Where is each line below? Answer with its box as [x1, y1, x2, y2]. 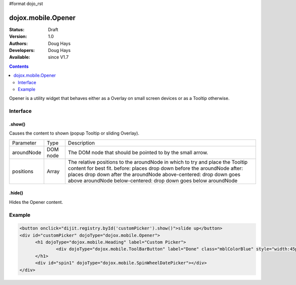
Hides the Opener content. [9, 199, 64, 205]
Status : [9, 26, 25, 32]
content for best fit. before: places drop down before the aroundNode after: [68, 165, 243, 172]
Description [68, 139, 95, 146]
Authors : [9, 40, 28, 47]
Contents [9, 63, 29, 69]
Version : [9, 34, 27, 40]
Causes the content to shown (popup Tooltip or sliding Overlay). [9, 130, 140, 136]
